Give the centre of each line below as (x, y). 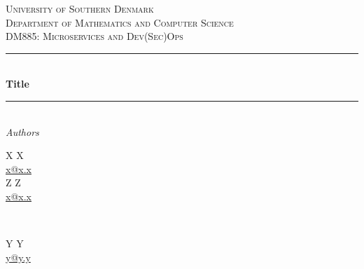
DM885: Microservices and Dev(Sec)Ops (94, 36)
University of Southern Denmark (80, 8)
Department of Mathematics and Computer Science (120, 22)
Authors (22, 131)
